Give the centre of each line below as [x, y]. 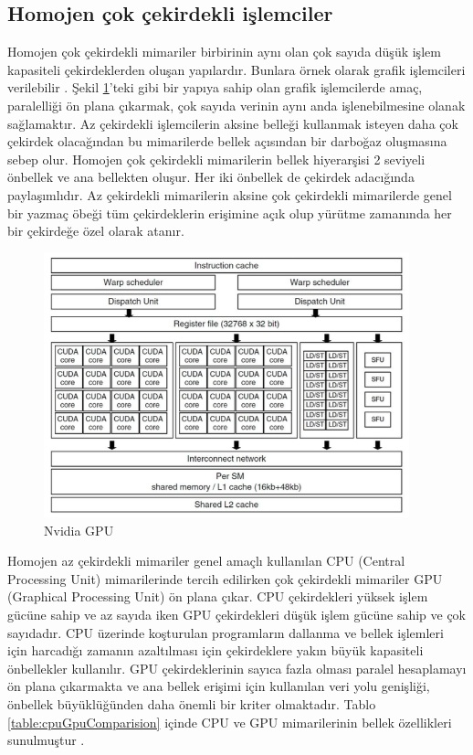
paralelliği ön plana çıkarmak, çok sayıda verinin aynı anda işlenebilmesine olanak [236, 105]
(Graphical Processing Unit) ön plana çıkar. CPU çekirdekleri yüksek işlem [218, 596]
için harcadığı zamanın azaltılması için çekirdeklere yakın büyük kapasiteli [215, 650]
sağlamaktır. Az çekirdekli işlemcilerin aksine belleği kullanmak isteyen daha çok [233, 123]
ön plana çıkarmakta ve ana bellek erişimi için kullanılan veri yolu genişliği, [219, 686]
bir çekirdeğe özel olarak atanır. [96, 231]
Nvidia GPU [79, 530]
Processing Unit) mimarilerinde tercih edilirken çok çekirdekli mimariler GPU [225, 578]
